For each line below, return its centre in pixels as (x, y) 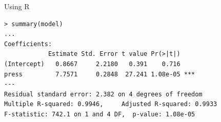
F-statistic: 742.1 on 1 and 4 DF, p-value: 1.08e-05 (100, 114)
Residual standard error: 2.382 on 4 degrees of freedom (103, 94)
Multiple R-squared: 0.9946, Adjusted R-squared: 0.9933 (111, 104)
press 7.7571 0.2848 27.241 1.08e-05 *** (100, 74)
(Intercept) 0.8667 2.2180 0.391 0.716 (92, 64)
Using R (17, 6)
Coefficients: (28, 44)
